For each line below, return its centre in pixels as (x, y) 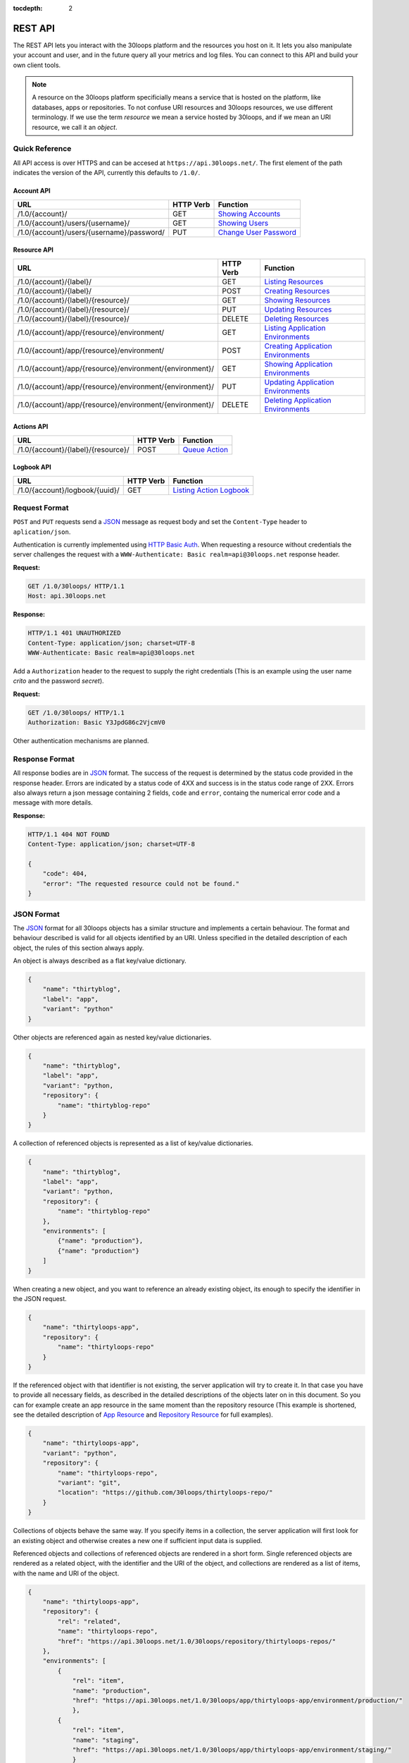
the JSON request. (40, 1298)
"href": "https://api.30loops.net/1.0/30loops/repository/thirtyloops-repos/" (197, 1641)
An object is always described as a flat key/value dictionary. (100, 961)
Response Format (44, 759)
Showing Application (298, 364)
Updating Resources (298, 309)
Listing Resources (294, 281)
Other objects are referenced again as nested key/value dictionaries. (112, 1037)
